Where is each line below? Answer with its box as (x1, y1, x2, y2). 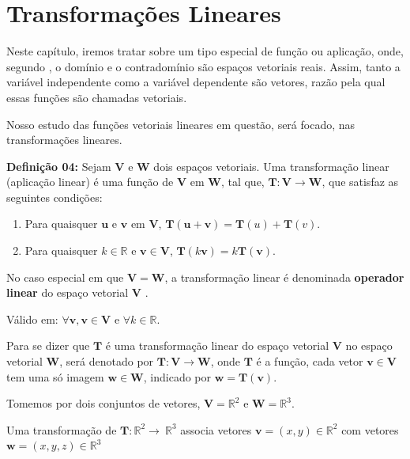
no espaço (345, 337, 393, 354)
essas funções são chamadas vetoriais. (6, 89, 187, 105)
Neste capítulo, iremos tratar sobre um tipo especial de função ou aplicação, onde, (6, 43, 404, 59)
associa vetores (180, 421, 252, 438)
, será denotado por (59, 353, 154, 370)
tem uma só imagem (6, 368, 104, 385)
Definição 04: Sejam (6, 157, 111, 174)
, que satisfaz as (322, 173, 399, 190)
